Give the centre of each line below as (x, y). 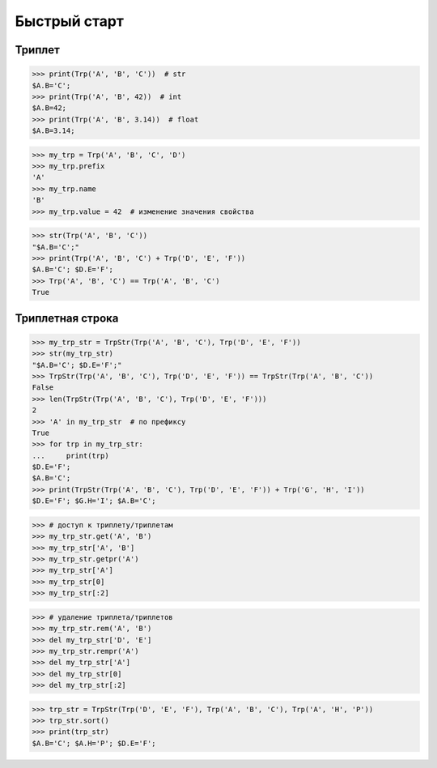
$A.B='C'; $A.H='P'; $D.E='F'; (94, 743)
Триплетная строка (67, 318)
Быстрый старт (70, 21)
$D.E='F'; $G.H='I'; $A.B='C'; (94, 501)
